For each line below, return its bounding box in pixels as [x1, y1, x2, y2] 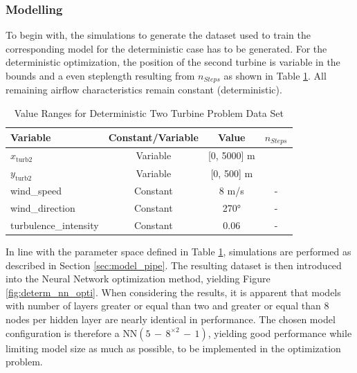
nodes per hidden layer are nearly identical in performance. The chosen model [6, 311, 336, 326]
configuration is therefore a [6, 325, 120, 340]
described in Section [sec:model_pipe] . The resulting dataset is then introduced [6, 257, 342, 272]
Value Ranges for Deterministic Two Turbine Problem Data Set [14, 106, 284, 120]
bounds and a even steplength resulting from [6, 69, 195, 82]
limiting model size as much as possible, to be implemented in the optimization [6, 340, 341, 355]
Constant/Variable [108, 130, 199, 145]
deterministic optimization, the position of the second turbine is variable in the [6, 55, 340, 69]
